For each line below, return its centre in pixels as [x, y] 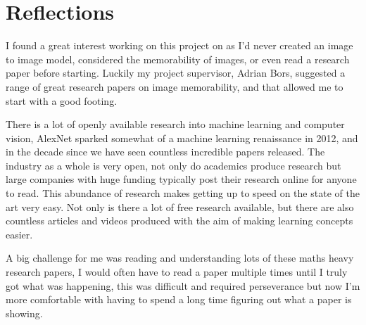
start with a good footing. [62, 100]
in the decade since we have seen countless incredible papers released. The [165, 152]
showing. [24, 313]
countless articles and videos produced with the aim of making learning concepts [179, 221]
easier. [19, 234]
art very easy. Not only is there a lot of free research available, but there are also [180, 206]
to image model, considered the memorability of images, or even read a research [178, 59]
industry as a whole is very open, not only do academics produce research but [173, 165]
